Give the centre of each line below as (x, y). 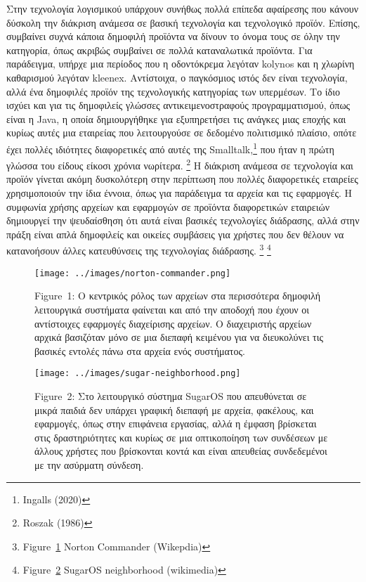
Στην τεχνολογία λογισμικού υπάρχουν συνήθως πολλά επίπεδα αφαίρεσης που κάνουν (183, 8)
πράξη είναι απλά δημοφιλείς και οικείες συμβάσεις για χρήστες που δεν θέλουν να (175, 234)
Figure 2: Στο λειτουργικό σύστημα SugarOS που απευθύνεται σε (171, 395)
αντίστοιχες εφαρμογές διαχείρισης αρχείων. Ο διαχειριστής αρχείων (173, 323)
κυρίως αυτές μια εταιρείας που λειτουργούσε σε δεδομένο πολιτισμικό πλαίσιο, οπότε (182, 132)
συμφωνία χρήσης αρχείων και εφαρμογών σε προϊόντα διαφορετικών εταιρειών (168, 206)
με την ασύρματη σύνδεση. (89, 464)
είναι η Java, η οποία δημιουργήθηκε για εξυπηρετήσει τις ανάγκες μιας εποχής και (176, 118)
